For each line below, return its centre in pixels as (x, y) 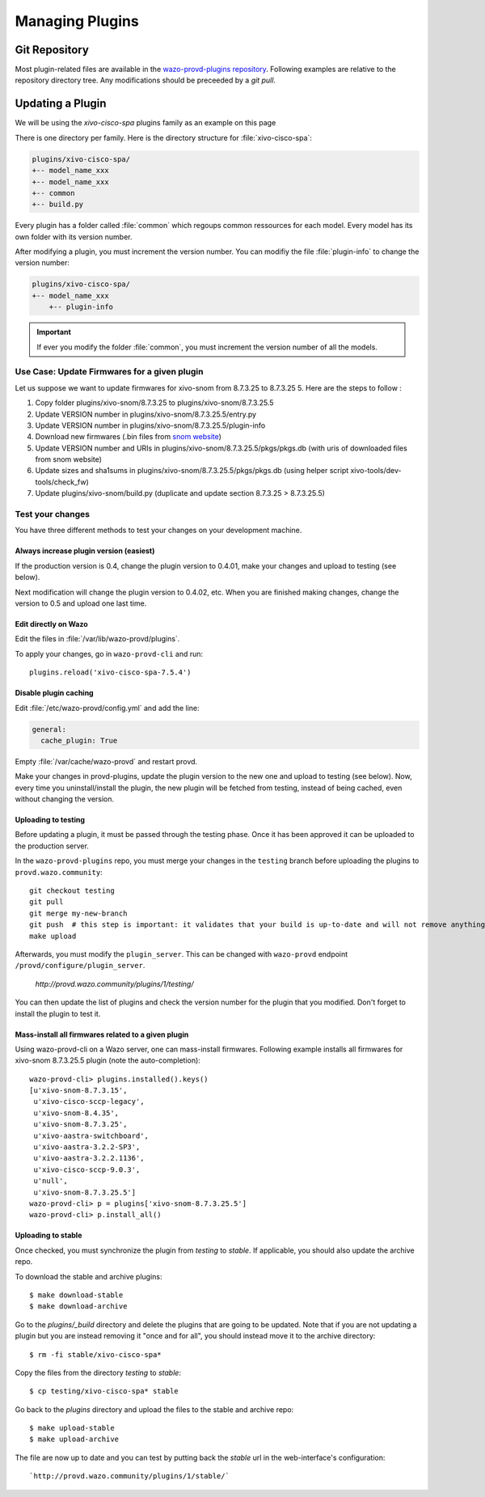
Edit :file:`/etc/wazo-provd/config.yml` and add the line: (107, 708)
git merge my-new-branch (78, 913)
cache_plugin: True (79, 740)
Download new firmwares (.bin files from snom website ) (129, 437)
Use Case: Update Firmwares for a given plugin (109, 372)
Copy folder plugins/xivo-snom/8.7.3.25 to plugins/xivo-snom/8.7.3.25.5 (154, 403)
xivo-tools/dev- (376, 471)
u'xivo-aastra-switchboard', (91, 1135)
